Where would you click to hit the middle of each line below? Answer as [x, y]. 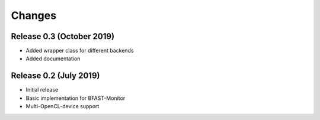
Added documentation [53, 59]
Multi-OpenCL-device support [63, 106]
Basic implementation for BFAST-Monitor [76, 98]
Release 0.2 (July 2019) [55, 76]
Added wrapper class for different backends [80, 51]
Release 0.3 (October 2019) [63, 36]
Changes [33, 15]
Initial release [42, 90]
